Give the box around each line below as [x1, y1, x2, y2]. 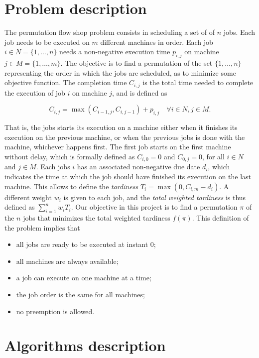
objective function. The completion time [4, 77, 127, 88]
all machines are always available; [16, 255, 119, 266]
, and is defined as [112, 87, 167, 98]
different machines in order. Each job [100, 36, 213, 47]
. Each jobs [36, 161, 70, 172]
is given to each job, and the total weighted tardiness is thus [63, 192, 246, 202]
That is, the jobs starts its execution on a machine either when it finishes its [4, 122, 238, 132]
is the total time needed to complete [142, 77, 254, 88]
